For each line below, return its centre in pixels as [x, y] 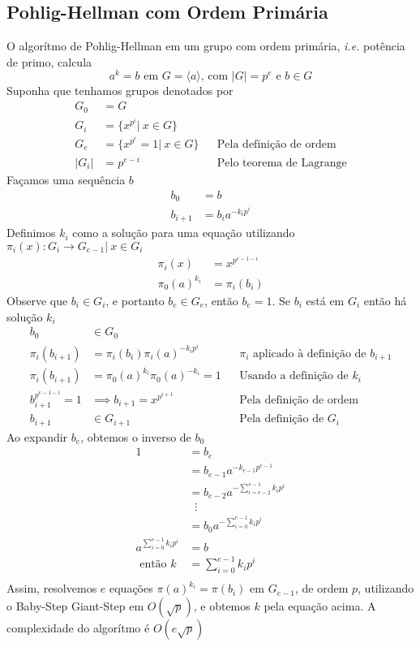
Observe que [37, 300]
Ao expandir [37, 436]
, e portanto [135, 300]
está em [325, 300]
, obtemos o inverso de [136, 436]
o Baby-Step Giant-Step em [75, 605]
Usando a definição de [294, 376]
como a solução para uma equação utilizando [184, 233]
